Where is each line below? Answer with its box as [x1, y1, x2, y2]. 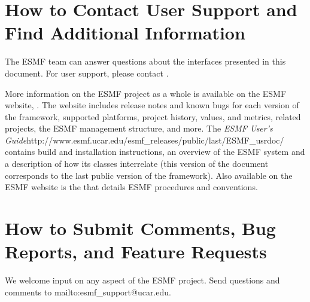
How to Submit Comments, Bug [5, 216, 276, 240]
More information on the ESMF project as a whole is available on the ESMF [5, 87, 287, 99]
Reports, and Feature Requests [5, 239, 267, 264]
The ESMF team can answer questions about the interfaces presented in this [5, 55, 286, 68]
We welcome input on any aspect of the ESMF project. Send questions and [5, 274, 280, 286]
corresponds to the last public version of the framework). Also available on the [5, 169, 293, 181]
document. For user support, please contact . [5, 66, 169, 79]
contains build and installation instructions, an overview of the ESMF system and [5, 145, 305, 158]
